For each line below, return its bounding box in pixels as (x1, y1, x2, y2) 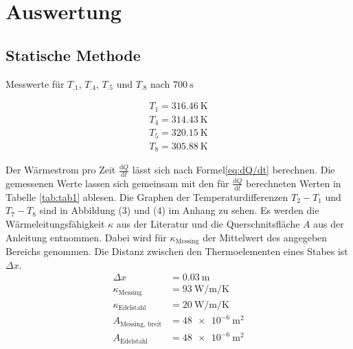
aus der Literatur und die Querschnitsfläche (116, 216, 300, 230)
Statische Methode (5, 44, 141, 65)
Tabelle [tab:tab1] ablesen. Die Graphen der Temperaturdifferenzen (5, 189, 288, 204)
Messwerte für (5, 76, 65, 91)
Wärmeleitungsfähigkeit (5, 216, 105, 230)
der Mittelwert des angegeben (203, 230, 328, 244)
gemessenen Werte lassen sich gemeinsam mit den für (5, 176, 229, 190)
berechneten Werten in (246, 176, 341, 190)
